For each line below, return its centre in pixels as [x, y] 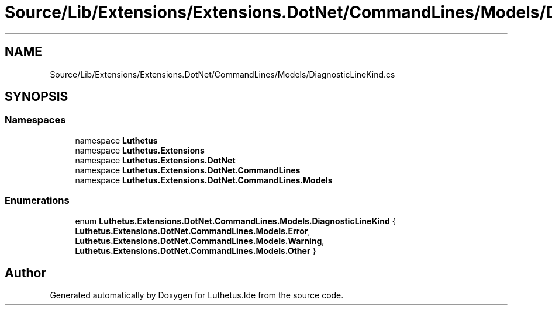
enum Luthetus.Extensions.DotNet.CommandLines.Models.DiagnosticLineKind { [235, 221]
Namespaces [35, 120]
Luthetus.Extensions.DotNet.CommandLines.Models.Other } [196, 250]
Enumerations [37, 201]
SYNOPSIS [37, 97]
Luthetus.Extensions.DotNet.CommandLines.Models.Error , [193, 231]
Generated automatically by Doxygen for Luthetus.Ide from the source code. [197, 295]
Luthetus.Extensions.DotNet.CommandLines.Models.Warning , [200, 241]
